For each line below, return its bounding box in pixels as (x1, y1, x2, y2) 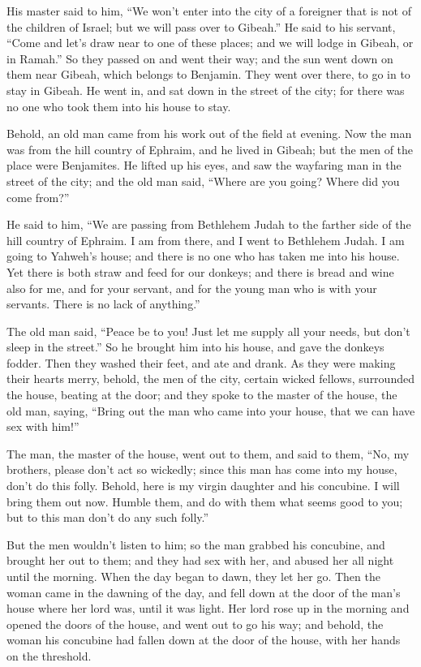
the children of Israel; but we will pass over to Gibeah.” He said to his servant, (6, 18, 396, 35)
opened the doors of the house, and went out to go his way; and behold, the (6, 615, 384, 632)
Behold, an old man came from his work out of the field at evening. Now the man (6, 125, 412, 142)
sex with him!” (6, 418, 79, 435)
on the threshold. (6, 647, 92, 664)
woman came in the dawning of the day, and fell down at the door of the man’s (6, 583, 401, 600)
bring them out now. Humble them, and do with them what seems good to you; (6, 493, 403, 510)
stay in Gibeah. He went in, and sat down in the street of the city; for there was (6, 81, 405, 98)
